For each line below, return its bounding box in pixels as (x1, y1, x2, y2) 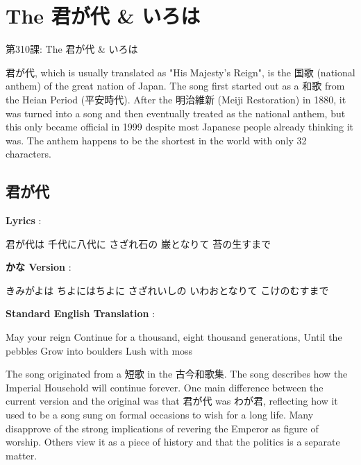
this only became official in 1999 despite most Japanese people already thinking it (6, 119, 354, 134)
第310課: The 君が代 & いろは (6, 42, 138, 56)
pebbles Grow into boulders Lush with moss (6, 343, 193, 357)
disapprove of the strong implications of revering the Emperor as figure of (6, 421, 319, 435)
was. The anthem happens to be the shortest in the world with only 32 (6, 133, 307, 147)
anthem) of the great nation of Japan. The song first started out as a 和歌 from (6, 78, 345, 93)
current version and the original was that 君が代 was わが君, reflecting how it (6, 394, 338, 408)
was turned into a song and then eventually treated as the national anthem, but (6, 105, 346, 120)
